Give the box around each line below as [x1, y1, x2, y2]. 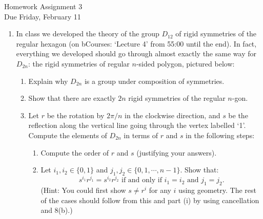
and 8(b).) [41, 205, 73, 215]
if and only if [122, 177, 162, 184]
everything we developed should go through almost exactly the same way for [16, 48, 256, 59]
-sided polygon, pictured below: [136, 58, 235, 69]
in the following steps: [186, 129, 255, 140]
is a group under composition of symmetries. [84, 75, 225, 86]
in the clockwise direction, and [125, 109, 220, 120]
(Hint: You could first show [41, 185, 126, 195]
